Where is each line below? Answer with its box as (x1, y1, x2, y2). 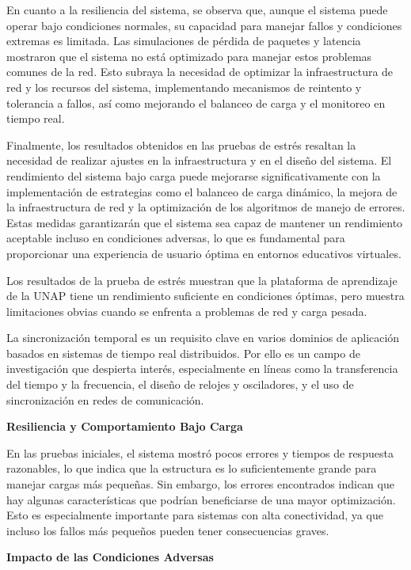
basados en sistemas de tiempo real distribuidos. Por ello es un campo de (6, 344, 360, 361)
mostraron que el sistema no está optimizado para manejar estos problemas (6, 47, 372, 64)
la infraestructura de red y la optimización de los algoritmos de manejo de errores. (6, 199, 405, 215)
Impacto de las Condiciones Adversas (6, 549, 214, 565)
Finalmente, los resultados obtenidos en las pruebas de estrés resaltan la (6, 136, 356, 153)
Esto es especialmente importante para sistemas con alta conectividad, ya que (6, 507, 383, 523)
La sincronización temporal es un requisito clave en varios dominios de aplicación (6, 329, 400, 346)
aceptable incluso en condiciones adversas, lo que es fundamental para (6, 230, 345, 246)
